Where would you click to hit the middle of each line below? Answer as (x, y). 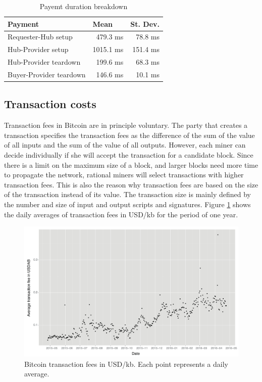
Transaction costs (50, 104)
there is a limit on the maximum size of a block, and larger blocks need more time (131, 164)
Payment (23, 23)
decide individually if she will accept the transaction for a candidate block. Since (129, 155)
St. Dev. (145, 23)
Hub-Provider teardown (44, 62)
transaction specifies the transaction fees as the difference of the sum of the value (129, 135)
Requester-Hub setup (40, 37)
